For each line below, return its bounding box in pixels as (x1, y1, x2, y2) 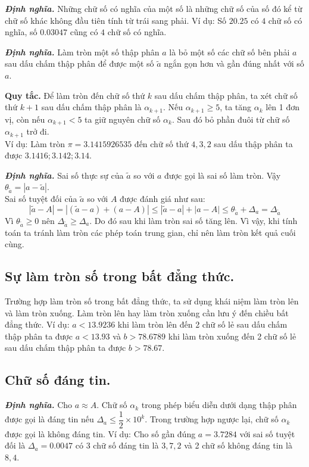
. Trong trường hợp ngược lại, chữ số (145, 413, 279, 425)
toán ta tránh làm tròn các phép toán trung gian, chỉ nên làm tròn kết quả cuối (5, 226, 296, 238)
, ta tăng (220, 101, 252, 113)
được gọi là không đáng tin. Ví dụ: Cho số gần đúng (5, 427, 196, 440)
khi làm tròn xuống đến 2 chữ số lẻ (168, 329, 296, 342)
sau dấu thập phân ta (214, 137, 293, 150)
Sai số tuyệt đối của (5, 192, 77, 205)
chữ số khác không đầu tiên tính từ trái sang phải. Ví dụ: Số (5, 14, 227, 26)
